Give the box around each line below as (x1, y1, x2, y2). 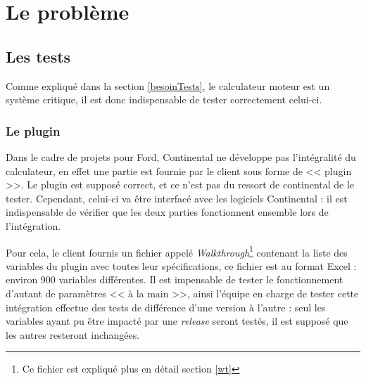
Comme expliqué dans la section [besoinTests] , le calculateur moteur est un (6, 78, 330, 93)
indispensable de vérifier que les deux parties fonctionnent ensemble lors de (6, 205, 329, 219)
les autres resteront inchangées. (6, 327, 140, 342)
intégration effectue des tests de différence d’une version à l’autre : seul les (6, 299, 326, 314)
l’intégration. (6, 218, 61, 233)
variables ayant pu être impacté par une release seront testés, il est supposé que (6, 314, 348, 328)
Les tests (6, 45, 71, 67)
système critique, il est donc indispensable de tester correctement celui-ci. (6, 92, 322, 107)
